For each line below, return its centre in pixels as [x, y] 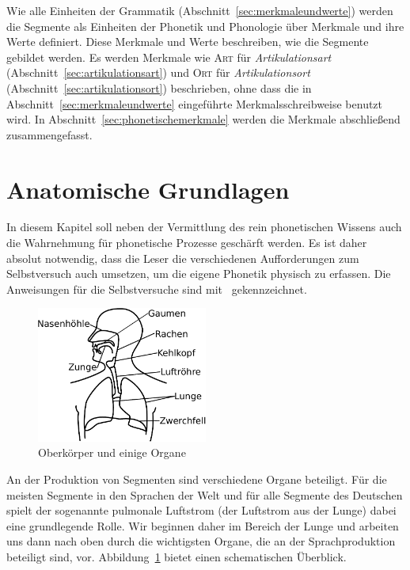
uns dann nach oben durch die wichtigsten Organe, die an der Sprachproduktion [201, 541]
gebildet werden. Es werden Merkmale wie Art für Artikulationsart [169, 57]
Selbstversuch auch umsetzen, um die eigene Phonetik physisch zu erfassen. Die [199, 274]
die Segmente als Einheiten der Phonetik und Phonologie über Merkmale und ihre [205, 26]
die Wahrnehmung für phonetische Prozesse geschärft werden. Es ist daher [187, 243]
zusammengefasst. [49, 134]
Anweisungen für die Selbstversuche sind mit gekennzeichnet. [157, 289]
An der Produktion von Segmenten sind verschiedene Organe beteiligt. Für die [197, 479]
